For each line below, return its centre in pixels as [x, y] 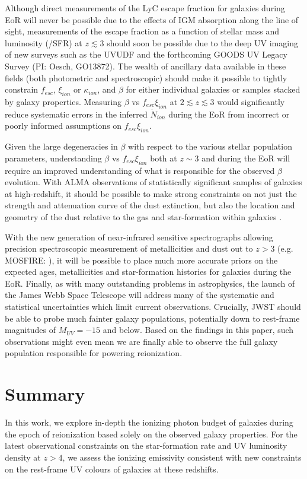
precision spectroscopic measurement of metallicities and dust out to [129, 248]
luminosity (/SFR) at [44, 42]
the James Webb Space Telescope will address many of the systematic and [140, 295]
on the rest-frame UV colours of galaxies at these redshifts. [112, 469]
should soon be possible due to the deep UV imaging [202, 42]
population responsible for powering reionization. [94, 353]
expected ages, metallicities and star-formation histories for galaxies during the [148, 272]
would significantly [251, 101]
